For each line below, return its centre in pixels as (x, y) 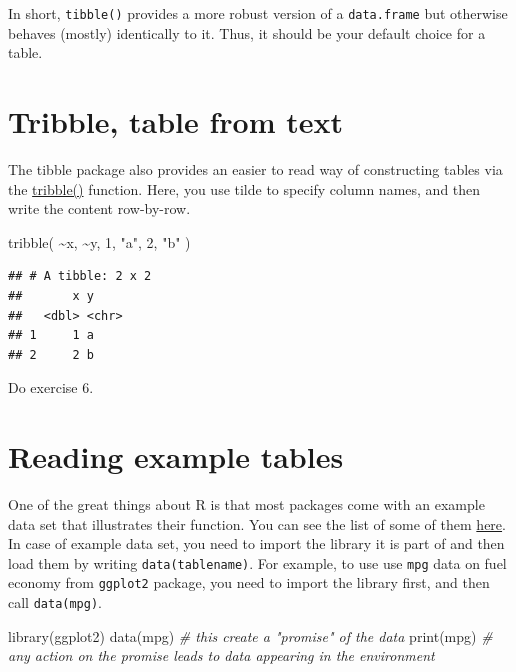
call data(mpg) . (55, 602)
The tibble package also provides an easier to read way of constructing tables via (255, 168)
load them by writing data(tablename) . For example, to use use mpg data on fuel (257, 562)
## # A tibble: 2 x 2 (80, 276)
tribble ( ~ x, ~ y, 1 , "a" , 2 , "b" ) (99, 241)
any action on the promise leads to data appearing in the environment (221, 655)
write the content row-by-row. (99, 208)
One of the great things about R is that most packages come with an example (246, 504)
